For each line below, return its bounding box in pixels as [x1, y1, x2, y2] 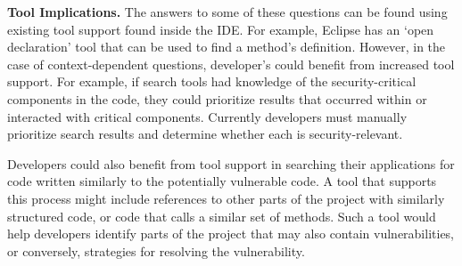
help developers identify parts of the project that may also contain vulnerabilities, [7, 224, 455, 243]
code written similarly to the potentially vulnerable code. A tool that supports [7, 172, 437, 190]
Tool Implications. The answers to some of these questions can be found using [7, 3, 448, 20]
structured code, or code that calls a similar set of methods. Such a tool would [7, 206, 436, 225]
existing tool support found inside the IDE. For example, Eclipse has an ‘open [7, 20, 434, 38]
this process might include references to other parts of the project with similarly [7, 189, 445, 207]
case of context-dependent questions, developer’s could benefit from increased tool [7, 54, 455, 73]
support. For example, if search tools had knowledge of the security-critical [7, 72, 417, 91]
